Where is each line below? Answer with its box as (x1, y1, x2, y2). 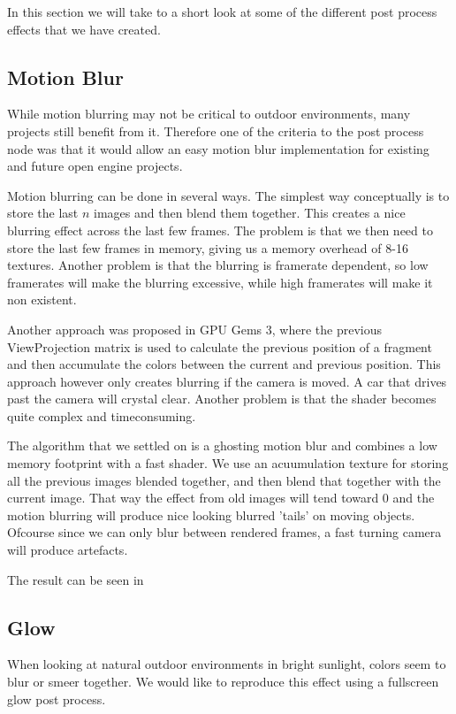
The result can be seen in (7, 570, 144, 588)
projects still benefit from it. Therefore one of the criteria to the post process (7, 121, 424, 140)
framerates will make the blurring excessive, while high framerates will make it (7, 273, 433, 291)
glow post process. (7, 689, 106, 708)
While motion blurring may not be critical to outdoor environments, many (7, 104, 411, 123)
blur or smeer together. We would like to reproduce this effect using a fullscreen (7, 672, 439, 691)
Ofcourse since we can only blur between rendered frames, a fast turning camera (7, 523, 442, 541)
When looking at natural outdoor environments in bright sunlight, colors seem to (7, 655, 446, 673)
